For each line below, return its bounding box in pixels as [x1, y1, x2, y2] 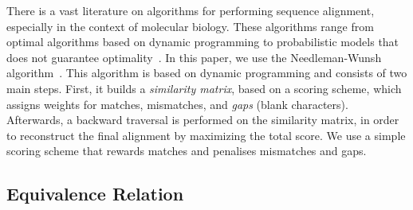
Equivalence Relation [6, 181, 184, 206]
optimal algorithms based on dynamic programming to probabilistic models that [6, 33, 399, 50]
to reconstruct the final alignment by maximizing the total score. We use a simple [6, 126, 406, 143]
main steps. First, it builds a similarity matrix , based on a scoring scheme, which [6, 80, 402, 96]
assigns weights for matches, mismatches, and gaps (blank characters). [6, 95, 348, 112]
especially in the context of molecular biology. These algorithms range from [6, 17, 374, 34]
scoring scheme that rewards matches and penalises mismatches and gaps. [6, 142, 367, 159]
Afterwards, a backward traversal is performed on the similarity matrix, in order [6, 111, 399, 128]
